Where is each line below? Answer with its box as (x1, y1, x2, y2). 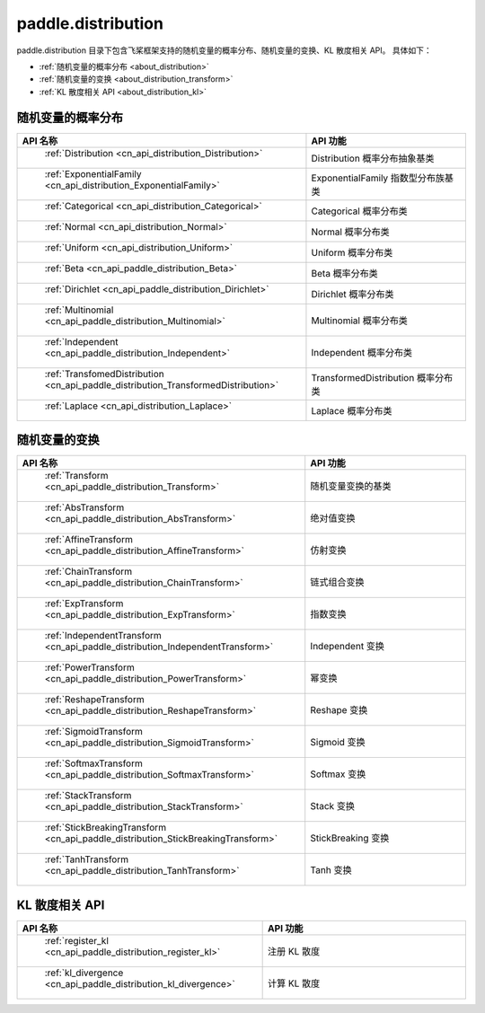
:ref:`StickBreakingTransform (44, 822, 166, 834)
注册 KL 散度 (268, 945, 321, 957)
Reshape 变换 (310, 704, 368, 717)
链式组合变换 (310, 576, 365, 588)
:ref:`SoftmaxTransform (44, 757, 143, 770)
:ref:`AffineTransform (44, 533, 134, 546)
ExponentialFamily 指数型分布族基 (311, 172, 454, 184)
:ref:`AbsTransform (44, 501, 125, 514)
